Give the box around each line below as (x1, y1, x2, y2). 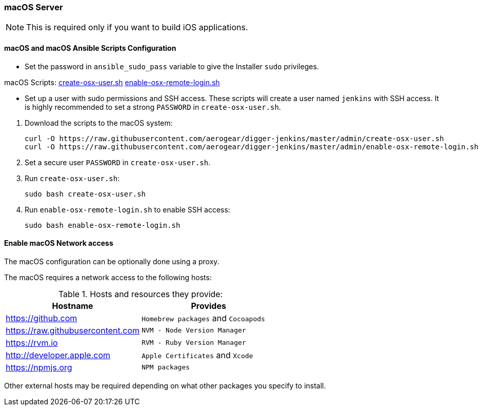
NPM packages (142, 363, 190, 372)
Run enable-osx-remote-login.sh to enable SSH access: (25, 205, 230, 214)
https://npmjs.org (6, 362, 72, 373)
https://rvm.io (6, 337, 58, 348)
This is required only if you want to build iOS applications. (26, 22, 248, 33)
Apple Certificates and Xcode (142, 349, 253, 360)
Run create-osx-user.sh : (25, 173, 120, 183)
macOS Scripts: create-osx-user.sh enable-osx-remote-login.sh (4, 77, 220, 87)
